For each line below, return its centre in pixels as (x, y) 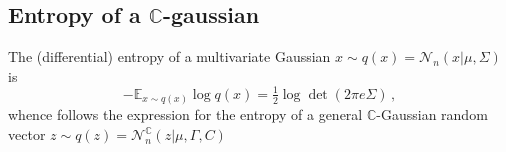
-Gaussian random (432, 114)
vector (27, 134)
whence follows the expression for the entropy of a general (185, 114)
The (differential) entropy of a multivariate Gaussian (169, 56)
